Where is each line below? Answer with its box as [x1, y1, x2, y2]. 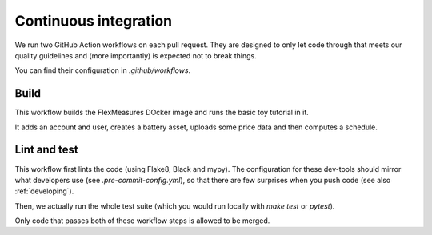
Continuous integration [14, 12, 173, 30]
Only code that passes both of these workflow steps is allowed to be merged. [14, 216, 270, 225]
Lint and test [14, 143, 79, 157]
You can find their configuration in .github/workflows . [14, 66, 191, 75]
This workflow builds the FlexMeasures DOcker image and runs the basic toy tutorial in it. [14, 108, 309, 117]
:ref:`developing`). [14, 186, 74, 196]
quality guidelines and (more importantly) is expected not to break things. [14, 50, 258, 60]
